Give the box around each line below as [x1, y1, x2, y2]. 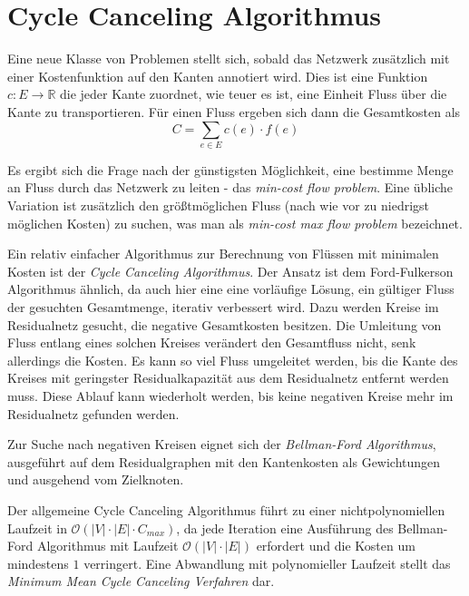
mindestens [7, 553, 69, 572]
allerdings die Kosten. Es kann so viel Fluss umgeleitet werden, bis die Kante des [7, 350, 458, 369]
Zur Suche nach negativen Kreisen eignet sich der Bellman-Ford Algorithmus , [7, 435, 436, 454]
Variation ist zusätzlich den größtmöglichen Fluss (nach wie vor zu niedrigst [7, 196, 430, 215]
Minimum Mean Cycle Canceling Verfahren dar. [7, 572, 275, 591]
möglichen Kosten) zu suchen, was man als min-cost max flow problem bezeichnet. [7, 213, 463, 232]
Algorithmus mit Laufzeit [36, 536, 179, 555]
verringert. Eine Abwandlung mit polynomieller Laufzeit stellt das [83, 553, 451, 572]
